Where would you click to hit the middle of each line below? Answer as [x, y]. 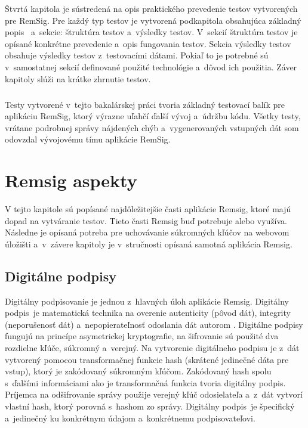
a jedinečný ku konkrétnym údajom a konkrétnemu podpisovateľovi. [130, 418]
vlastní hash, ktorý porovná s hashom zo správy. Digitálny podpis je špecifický [150, 406]
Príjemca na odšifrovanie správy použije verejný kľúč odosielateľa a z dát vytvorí [154, 394]
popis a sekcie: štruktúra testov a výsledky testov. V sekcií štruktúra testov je [151, 32]
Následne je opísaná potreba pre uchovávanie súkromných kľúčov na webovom [147, 232]
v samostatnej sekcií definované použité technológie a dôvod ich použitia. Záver [151, 66]
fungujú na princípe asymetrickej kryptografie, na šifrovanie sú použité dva [142, 336]
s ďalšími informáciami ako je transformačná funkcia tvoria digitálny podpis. [145, 382]
